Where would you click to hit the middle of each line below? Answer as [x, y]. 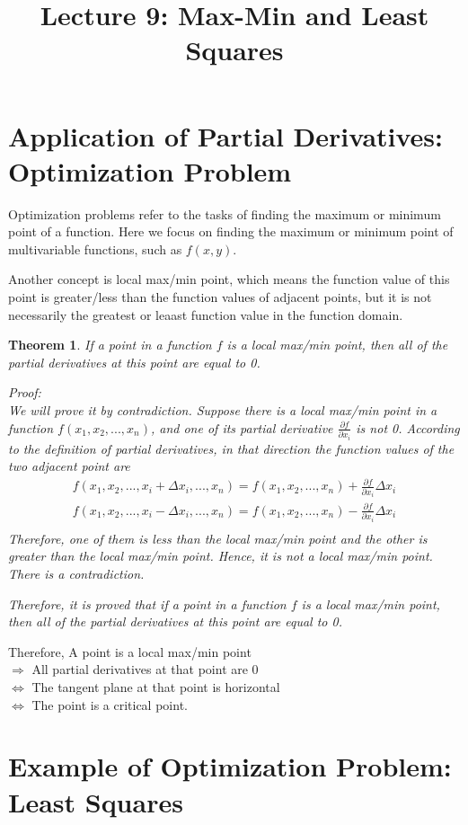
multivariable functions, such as [95, 248]
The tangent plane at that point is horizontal [156, 686]
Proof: [25, 392]
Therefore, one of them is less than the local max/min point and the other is [218, 538]
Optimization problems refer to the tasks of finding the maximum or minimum [225, 213]
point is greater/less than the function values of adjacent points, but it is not [220, 297]
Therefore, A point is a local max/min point [130, 651]
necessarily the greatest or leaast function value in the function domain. [206, 314]
